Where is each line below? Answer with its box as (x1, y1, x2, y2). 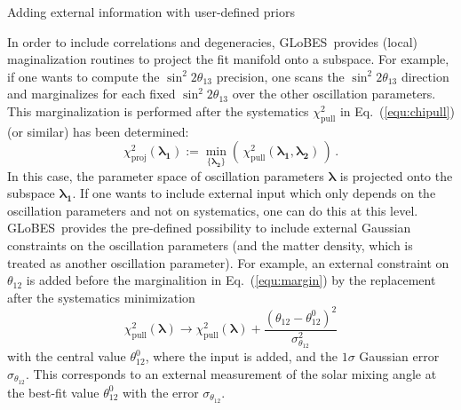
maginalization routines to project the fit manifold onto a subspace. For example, (7, 50, 449, 68)
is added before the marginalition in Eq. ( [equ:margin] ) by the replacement (26, 271, 436, 289)
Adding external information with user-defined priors (7, 3, 295, 20)
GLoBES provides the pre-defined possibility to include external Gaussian (7, 218, 411, 237)
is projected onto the (339, 166, 453, 185)
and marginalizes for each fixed (7, 84, 176, 103)
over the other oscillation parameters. (232, 84, 436, 103)
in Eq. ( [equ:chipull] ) (339, 101, 455, 120)
